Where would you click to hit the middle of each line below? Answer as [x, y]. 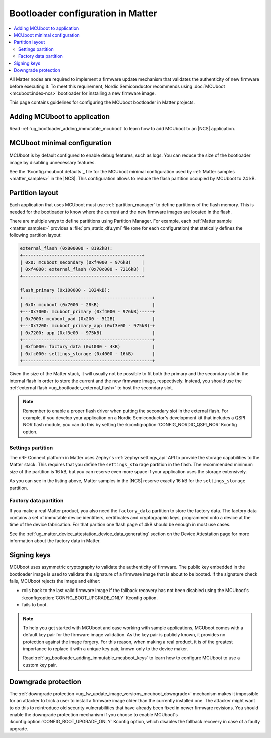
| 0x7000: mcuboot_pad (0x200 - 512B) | [87, 318]
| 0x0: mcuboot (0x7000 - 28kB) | [87, 305]
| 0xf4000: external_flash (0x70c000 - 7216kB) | [82, 269]
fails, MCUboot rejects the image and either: [55, 581]
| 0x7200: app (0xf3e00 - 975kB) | [87, 333]
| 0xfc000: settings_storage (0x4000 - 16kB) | [87, 353]
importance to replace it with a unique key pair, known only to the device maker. [105, 649]
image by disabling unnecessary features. [53, 162]
